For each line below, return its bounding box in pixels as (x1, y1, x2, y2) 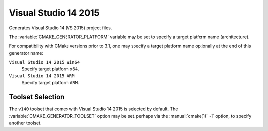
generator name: (9, 50, 43, 56)
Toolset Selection (9, 93, 65, 101)
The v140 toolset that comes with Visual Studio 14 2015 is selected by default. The (9, 106, 178, 112)
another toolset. (9, 120, 42, 126)
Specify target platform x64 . (21, 66, 79, 72)
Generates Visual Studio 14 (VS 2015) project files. (9, 25, 112, 31)
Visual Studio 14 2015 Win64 (9, 60, 80, 65)
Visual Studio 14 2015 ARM (9, 73, 75, 79)
